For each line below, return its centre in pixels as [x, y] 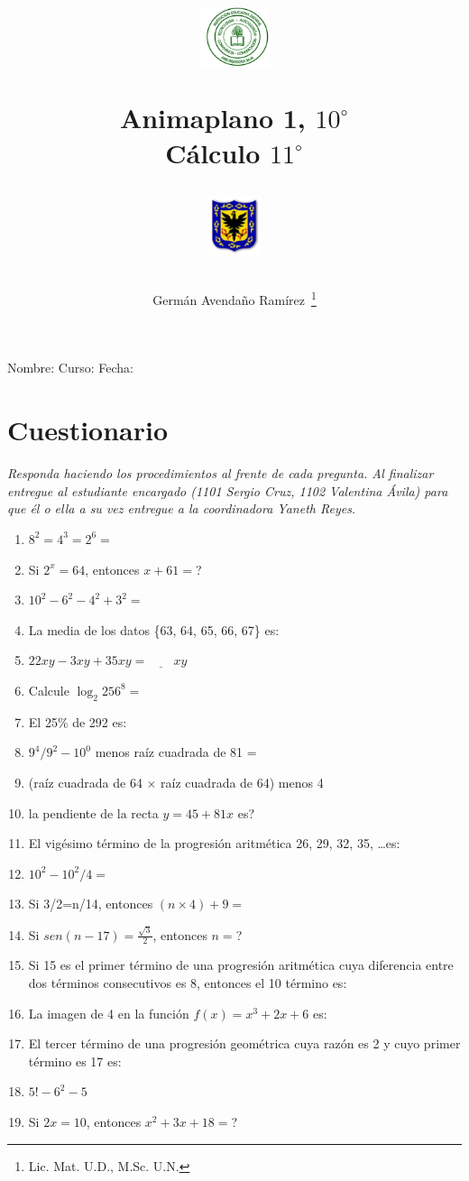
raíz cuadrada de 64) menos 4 [242, 782]
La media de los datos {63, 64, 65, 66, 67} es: [154, 629]
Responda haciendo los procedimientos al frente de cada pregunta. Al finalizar [221, 473]
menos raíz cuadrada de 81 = [176, 752]
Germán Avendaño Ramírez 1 [234, 298]
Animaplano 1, [212, 117]
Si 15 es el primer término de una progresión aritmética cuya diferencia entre [241, 965]
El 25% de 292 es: [78, 721]
